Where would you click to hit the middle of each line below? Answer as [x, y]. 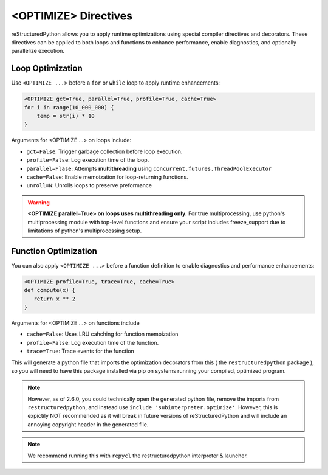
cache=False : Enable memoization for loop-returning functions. [107, 177]
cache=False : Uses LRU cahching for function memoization [102, 334]
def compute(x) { [50, 290]
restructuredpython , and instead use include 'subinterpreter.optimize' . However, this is [153, 407]
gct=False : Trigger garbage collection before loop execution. [104, 151]
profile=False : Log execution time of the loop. [88, 160]
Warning [39, 202]
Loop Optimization [47, 68]
